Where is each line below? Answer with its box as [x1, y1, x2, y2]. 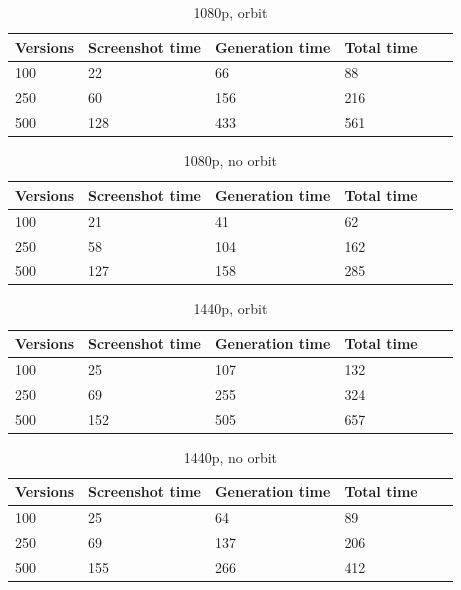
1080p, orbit [193, 2, 268, 22]
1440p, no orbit [183, 446, 278, 467]
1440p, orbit [193, 298, 268, 319]
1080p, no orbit [183, 150, 278, 171]
